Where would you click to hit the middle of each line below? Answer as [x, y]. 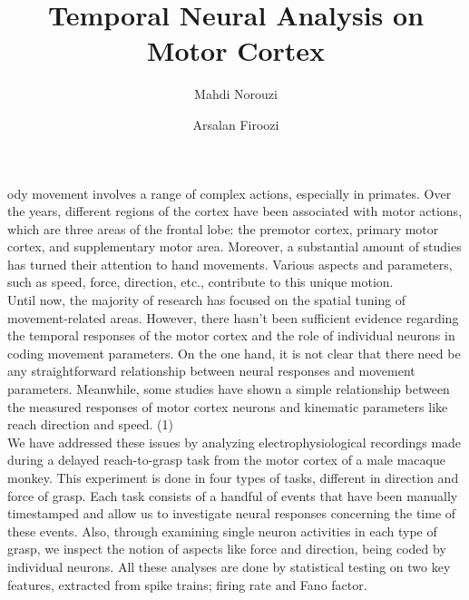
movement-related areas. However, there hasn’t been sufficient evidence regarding [233, 317]
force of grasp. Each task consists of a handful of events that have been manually [233, 495]
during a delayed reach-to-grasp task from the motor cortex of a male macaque [226, 460]
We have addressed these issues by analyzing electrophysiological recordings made [234, 442]
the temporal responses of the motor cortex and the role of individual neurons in [231, 335]
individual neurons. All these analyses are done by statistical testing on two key [229, 566]
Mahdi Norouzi [236, 94]
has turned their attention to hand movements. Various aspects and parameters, [230, 264]
